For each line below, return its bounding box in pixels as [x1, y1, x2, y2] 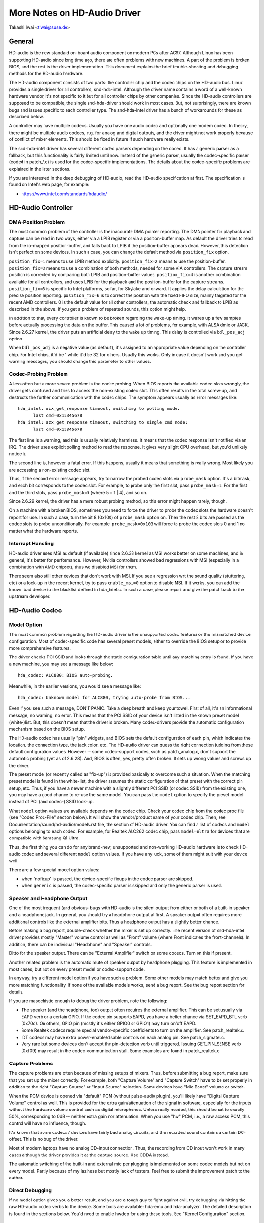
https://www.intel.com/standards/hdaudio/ [21, 191, 107, 197]
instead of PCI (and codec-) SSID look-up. [9, 799, 94, 805]
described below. [9, 113, 44, 119]
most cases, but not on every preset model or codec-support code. [9, 966, 145, 972]
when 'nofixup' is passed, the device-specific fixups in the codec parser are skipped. [21, 876, 194, 882]
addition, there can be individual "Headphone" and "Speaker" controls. [9, 941, 152, 947]
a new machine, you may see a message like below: [9, 661, 113, 667]
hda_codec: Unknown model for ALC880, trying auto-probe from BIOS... [18, 695, 191, 700]
